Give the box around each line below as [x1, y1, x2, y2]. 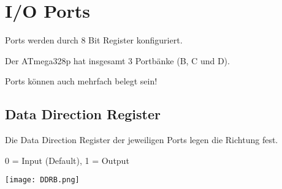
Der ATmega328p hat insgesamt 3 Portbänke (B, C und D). [5, 54, 230, 67]
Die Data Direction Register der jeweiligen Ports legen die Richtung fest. [5, 133, 278, 146]
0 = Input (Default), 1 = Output [5, 154, 129, 166]
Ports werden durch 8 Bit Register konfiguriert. [5, 34, 183, 46]
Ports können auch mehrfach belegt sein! [5, 75, 158, 87]
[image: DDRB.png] [5, 176, 80, 185]
